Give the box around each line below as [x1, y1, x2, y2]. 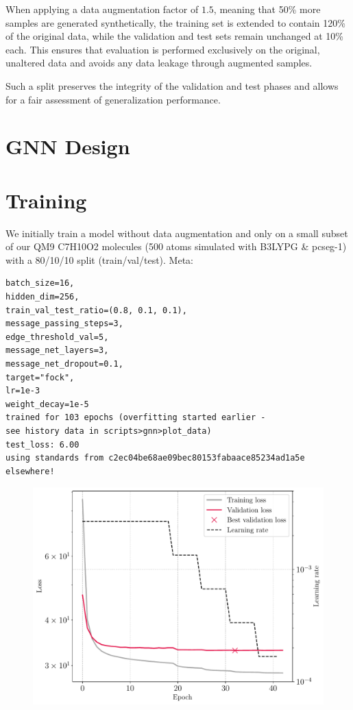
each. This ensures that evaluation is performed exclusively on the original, [5, 42, 320, 56]
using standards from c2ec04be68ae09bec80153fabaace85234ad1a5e [5, 453, 305, 463]
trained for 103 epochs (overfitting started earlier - [5, 413, 266, 423]
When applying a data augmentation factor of [5, 2, 199, 16]
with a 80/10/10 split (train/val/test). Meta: [5, 252, 193, 267]
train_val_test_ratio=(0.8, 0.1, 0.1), [5, 305, 187, 315]
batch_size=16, [5, 278, 75, 289]
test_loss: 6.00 [5, 439, 80, 450]
